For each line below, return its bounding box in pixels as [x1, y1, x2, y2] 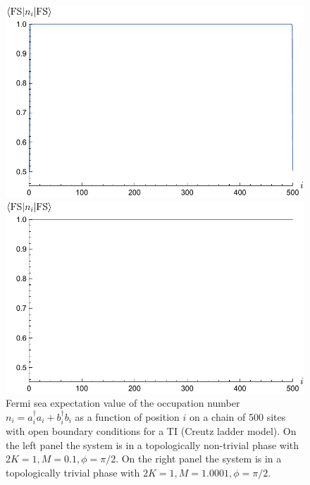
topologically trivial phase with [6, 465, 140, 479]
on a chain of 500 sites [190, 409, 286, 424]
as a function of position [75, 409, 180, 424]
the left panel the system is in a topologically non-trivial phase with [6, 437, 299, 452]
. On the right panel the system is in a [116, 451, 282, 466]
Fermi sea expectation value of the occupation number [6, 395, 240, 410]
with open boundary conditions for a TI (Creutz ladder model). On [6, 424, 297, 438]
